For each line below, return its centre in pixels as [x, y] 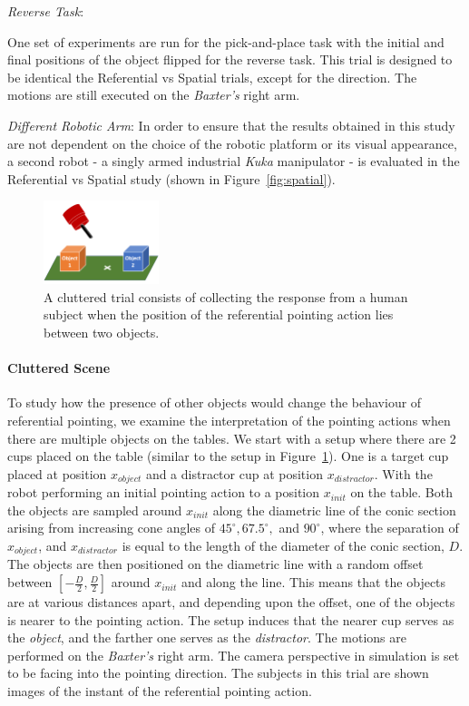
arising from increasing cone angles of [112, 528]
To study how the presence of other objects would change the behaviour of [215, 402]
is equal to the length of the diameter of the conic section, [283, 546]
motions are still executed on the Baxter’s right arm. [154, 95]
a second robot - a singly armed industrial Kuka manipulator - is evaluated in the [234, 161]
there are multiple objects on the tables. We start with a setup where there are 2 [232, 438]
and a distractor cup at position [234, 473]
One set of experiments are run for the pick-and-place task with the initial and [226, 41]
